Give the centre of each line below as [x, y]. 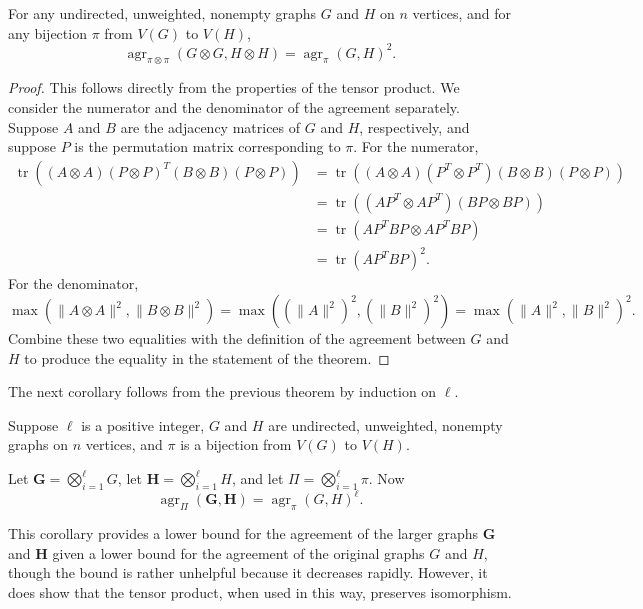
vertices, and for [461, 13]
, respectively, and [414, 126]
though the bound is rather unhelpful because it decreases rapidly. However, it [248, 572]
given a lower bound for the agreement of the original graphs [238, 552]
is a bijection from [236, 444]
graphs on [38, 444]
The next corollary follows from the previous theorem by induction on [222, 391]
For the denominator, [73, 283]
